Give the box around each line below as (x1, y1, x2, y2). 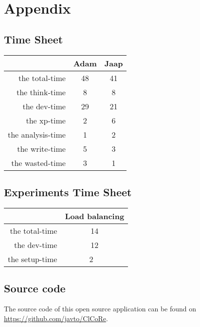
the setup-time (8, 253, 57, 265)
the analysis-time (8, 128, 66, 140)
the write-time (17, 143, 66, 154)
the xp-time (26, 114, 66, 126)
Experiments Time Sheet (4, 184, 132, 199)
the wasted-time (11, 157, 66, 168)
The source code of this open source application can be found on (4, 303, 197, 313)
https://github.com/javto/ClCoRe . (4, 313, 108, 323)
